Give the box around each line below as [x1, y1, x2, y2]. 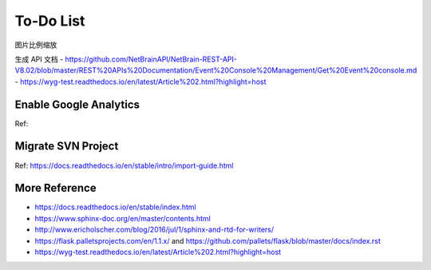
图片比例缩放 [14, 40, 57, 50]
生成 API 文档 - [14, 54, 64, 64]
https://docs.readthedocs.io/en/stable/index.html [34, 202, 196, 212]
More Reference [14, 181, 97, 195]
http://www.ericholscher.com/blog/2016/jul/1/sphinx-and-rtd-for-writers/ [34, 224, 275, 235]
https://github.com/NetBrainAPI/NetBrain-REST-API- [65, 54, 237, 64]
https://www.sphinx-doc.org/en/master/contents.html [34, 213, 211, 223]
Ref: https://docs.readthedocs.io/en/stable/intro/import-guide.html [14, 161, 234, 170]
